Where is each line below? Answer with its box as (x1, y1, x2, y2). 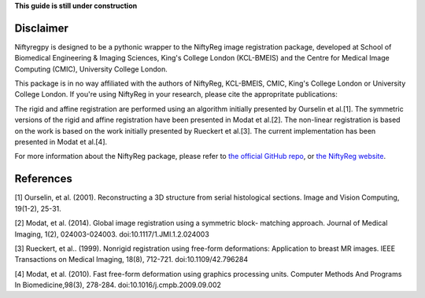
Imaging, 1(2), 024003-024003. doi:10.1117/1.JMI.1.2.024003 (14, 229, 210, 239)
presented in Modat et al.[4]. (14, 138, 108, 147)
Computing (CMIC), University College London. (14, 64, 168, 74)
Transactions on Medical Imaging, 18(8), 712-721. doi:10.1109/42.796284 (14, 255, 248, 264)
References (14, 172, 72, 186)
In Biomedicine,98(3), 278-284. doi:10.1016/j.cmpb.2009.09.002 (14, 280, 222, 290)
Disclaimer (14, 21, 68, 35)
